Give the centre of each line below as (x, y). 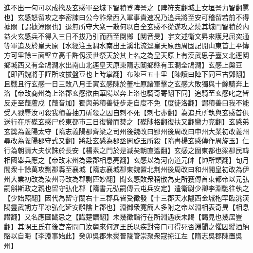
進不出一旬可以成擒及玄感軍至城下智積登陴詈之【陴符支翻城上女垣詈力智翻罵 (126, 7)
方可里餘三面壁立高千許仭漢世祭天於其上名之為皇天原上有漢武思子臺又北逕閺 (126, 55)
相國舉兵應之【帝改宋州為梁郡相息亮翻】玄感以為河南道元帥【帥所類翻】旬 (123, 160)
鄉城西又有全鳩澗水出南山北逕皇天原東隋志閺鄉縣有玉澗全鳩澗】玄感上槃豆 (123, 64)
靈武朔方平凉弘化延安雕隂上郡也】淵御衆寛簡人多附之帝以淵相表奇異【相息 (130, 207)
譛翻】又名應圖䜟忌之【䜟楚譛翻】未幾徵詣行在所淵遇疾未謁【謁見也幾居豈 (123, 217)
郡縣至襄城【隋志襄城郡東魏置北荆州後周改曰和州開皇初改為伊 (150, 169)
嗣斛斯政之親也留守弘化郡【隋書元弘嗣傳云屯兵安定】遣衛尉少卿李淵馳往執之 (126, 188)
